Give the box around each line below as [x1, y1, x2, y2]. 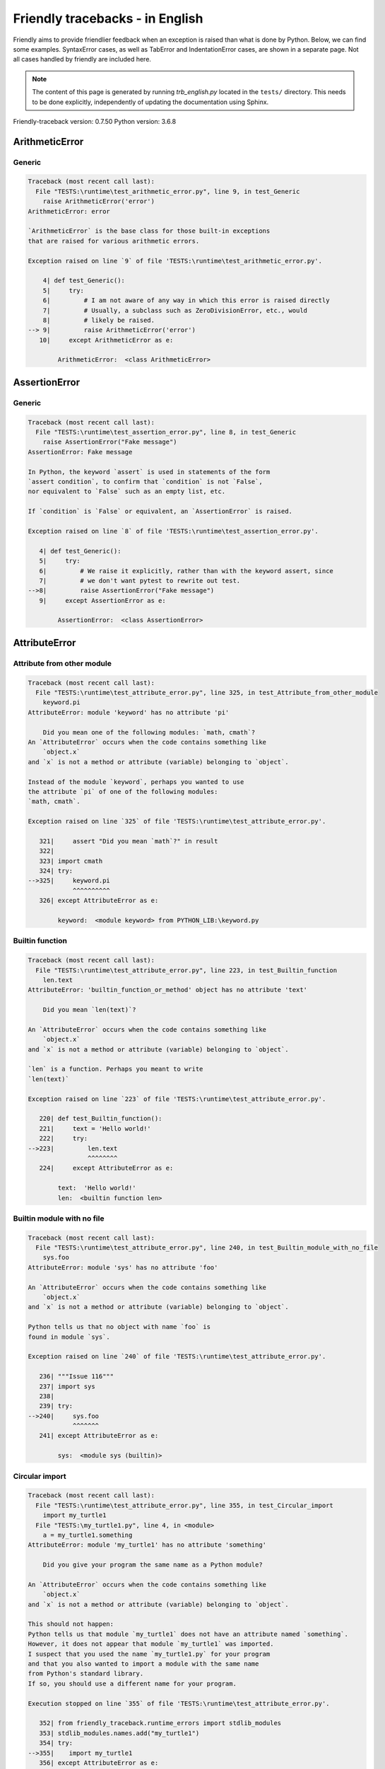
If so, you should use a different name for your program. [28, 1679, 237, 1688]
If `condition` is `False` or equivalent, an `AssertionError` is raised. [28, 507, 293, 516]
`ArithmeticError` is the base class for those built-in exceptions [28, 227, 271, 235]
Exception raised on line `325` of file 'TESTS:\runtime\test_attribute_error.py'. [28, 817, 326, 826]
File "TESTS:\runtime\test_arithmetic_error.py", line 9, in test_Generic [35, 188, 300, 195]
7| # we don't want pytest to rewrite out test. [39, 577, 241, 584]
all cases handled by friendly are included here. [13, 55, 152, 64]
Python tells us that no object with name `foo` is [28, 1323, 211, 1331]
